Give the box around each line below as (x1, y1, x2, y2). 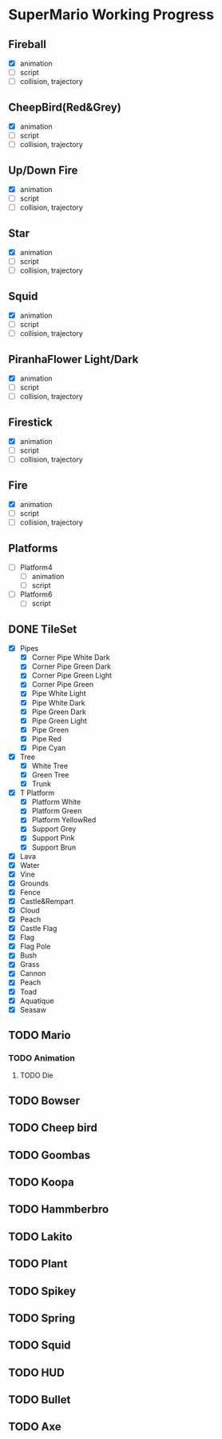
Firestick (8, 415, 54, 429)
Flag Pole (19, 941, 51, 951)
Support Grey (31, 824, 77, 833)
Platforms (8, 542, 58, 555)
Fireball (8, 38, 46, 51)
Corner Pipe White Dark (31, 653, 110, 662)
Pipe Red (31, 733, 62, 743)
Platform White (31, 797, 81, 807)
